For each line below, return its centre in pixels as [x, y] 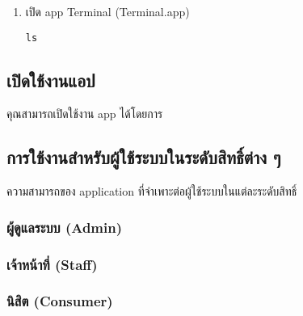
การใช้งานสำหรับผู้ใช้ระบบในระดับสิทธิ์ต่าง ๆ [144, 157]
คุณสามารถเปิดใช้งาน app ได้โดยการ [85, 114]
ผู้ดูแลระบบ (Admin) [64, 227]
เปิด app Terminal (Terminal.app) [107, 11]
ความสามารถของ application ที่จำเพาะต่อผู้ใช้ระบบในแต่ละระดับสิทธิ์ [152, 191]
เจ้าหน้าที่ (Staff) [52, 264]
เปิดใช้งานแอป [51, 80]
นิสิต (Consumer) [60, 301]
